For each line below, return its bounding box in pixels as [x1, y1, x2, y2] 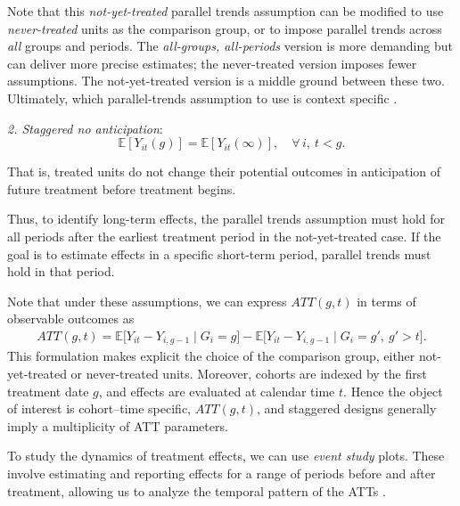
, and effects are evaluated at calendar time [98, 381, 335, 400]
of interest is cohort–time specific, [7, 399, 192, 418]
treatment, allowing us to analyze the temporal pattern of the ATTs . [7, 481, 386, 500]
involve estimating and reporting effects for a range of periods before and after [7, 463, 436, 482]
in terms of [357, 291, 416, 310]
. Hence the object [343, 381, 443, 400]
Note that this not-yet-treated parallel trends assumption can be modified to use [7, 2, 444, 20]
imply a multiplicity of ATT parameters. [7, 416, 228, 435]
